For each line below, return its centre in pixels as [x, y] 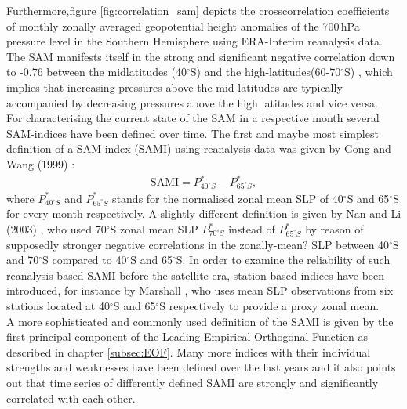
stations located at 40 [58, 305]
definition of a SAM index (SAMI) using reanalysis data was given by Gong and [199, 148]
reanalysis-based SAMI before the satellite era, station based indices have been [196, 275]
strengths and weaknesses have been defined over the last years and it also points [201, 367]
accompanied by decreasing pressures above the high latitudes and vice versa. [192, 102]
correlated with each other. [71, 398]
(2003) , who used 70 [56, 229]
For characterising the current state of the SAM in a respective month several [193, 118]
